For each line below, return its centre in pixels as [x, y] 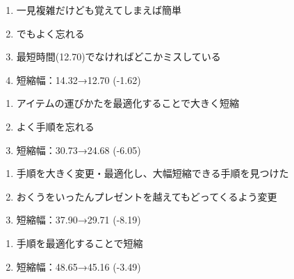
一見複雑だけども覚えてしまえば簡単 [99, 10]
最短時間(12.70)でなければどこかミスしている [119, 57]
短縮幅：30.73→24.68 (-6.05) [79, 150]
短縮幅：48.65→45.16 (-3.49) [79, 266]
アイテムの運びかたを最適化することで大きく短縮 [128, 103]
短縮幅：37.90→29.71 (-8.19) [79, 220]
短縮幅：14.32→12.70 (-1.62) [79, 79]
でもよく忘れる [50, 33]
